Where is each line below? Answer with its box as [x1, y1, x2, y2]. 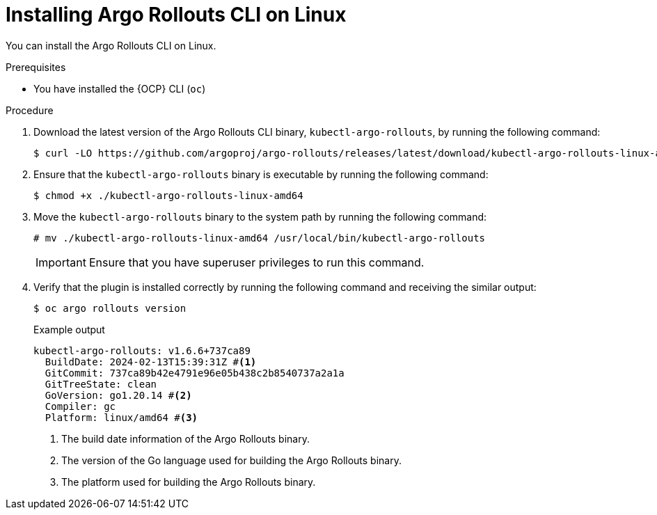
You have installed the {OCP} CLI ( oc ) [33, 82, 206, 95]
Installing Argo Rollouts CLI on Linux [6, 3, 347, 26]
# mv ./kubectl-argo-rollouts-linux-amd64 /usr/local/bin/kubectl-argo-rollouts [33, 232, 486, 244]
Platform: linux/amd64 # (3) [45, 411, 198, 423]
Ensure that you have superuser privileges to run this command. [88, 255, 425, 269]
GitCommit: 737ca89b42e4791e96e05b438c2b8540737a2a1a [45, 367, 345, 379]
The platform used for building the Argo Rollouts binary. [61, 475, 316, 488]
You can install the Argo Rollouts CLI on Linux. [6, 39, 216, 51]
